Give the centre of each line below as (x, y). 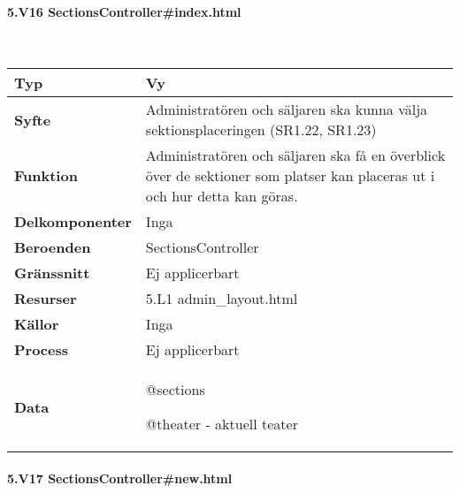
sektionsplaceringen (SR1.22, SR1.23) (261, 130)
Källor (37, 324)
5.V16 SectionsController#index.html (124, 11)
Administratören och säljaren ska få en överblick (295, 155)
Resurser (46, 299)
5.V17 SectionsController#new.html (120, 478)
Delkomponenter (73, 222)
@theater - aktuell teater (222, 424)
